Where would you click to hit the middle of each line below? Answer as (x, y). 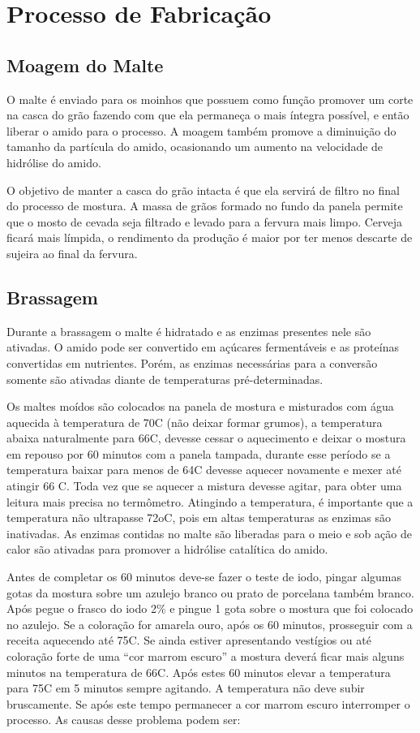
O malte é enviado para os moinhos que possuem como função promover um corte (210, 99)
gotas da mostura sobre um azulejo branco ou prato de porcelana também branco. (210, 592)
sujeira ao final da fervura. (72, 253)
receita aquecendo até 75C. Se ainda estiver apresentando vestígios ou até (189, 640)
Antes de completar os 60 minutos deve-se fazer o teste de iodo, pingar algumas (204, 577)
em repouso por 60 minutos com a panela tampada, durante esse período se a (199, 453)
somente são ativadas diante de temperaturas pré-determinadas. (165, 379)
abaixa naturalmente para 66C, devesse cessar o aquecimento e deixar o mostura (206, 438)
